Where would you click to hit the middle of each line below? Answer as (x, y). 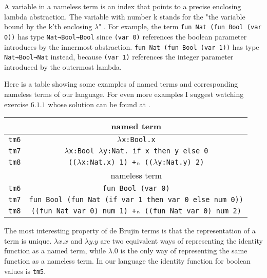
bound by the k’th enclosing (48, 26)
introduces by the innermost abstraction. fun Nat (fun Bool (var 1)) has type (132, 46)
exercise (16, 104)
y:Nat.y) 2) (181, 162)
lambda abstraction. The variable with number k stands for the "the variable (125, 16)
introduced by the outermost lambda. (63, 66)
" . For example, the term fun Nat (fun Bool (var (180, 26)
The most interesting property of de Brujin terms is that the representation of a (130, 231)
